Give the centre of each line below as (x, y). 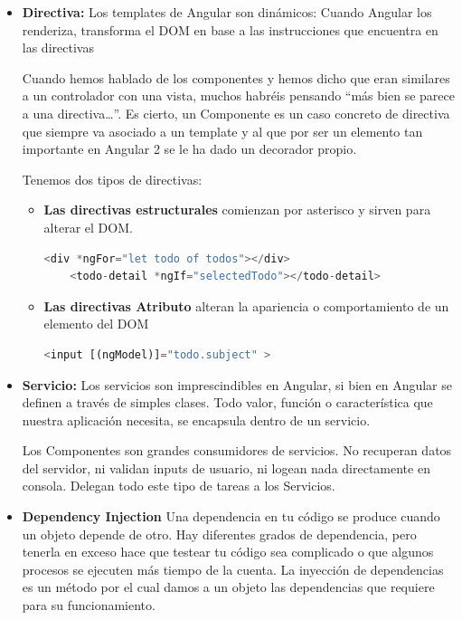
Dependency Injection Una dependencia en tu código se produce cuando (231, 516)
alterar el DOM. (88, 227)
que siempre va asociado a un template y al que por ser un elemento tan (222, 131)
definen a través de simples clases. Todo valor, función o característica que (227, 402)
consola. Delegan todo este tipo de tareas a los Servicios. (179, 486)
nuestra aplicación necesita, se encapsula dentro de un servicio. (196, 420)
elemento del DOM (96, 324)
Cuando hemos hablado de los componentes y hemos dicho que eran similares (236, 77)
